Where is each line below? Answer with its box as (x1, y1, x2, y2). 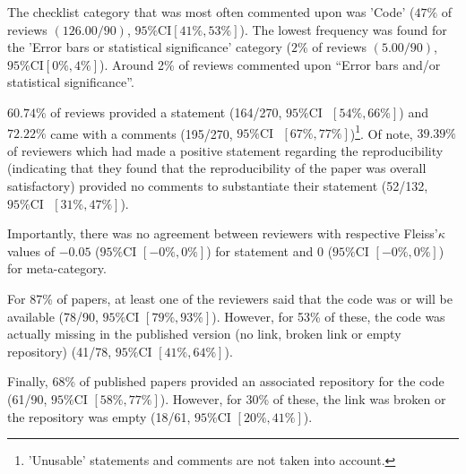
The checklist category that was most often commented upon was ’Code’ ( (7, 3, 415, 21)
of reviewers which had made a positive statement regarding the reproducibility (7, 141, 444, 159)
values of (7, 241, 55, 260)
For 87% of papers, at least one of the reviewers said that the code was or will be (7, 289, 453, 307)
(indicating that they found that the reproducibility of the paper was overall (7, 159, 427, 177)
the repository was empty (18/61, (7, 407, 191, 426)
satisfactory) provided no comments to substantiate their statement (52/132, (7, 177, 428, 194)
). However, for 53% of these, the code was (211, 306, 445, 325)
